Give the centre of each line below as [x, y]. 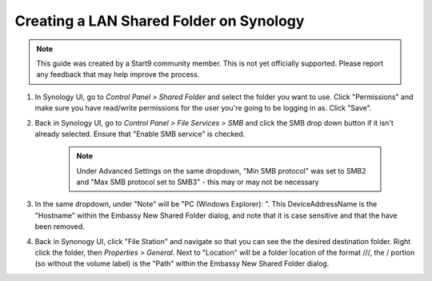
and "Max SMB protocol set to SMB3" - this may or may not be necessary [198, 182]
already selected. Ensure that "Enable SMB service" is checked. [140, 134]
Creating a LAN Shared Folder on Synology [160, 21]
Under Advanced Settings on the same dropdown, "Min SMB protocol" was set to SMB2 [221, 171]
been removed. [60, 227]
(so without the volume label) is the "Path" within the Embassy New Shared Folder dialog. [182, 263]
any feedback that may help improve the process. [118, 74]
